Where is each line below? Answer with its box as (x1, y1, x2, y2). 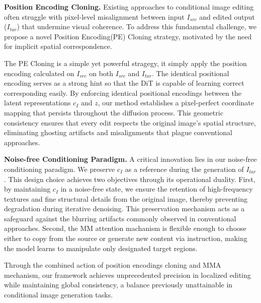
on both (89, 68, 114, 78)
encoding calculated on (4, 68, 74, 78)
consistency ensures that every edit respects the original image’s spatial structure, (4, 117, 256, 128)
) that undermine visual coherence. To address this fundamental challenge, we (17, 21, 256, 32)
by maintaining (4, 184, 51, 194)
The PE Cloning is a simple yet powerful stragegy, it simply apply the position (4, 57, 247, 68)
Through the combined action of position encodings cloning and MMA (4, 260, 221, 270)
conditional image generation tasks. (4, 289, 113, 300)
